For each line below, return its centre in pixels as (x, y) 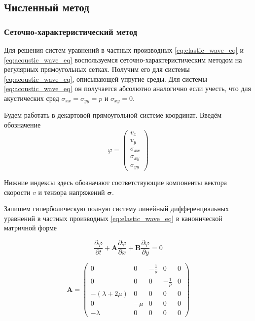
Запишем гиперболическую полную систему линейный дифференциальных (117, 209)
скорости (17, 192)
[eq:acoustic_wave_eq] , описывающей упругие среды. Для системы (106, 79)
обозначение (22, 125)
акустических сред (32, 98)
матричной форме (31, 228)
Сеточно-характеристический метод (71, 31)
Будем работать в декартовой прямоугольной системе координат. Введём (113, 115)
